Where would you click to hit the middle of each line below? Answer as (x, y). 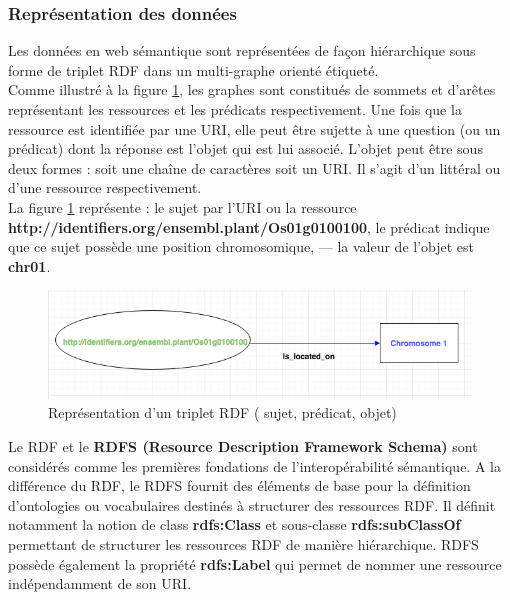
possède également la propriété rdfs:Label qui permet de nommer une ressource (255, 563)
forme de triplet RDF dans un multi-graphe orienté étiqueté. (193, 69)
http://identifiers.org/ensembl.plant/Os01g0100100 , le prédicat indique (249, 226)
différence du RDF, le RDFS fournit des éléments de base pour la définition (239, 485)
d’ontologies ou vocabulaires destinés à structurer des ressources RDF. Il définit (252, 504)
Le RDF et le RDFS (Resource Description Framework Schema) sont (243, 445)
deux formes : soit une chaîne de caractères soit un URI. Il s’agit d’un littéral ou (254, 167)
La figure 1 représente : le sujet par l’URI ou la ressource (182, 206)
